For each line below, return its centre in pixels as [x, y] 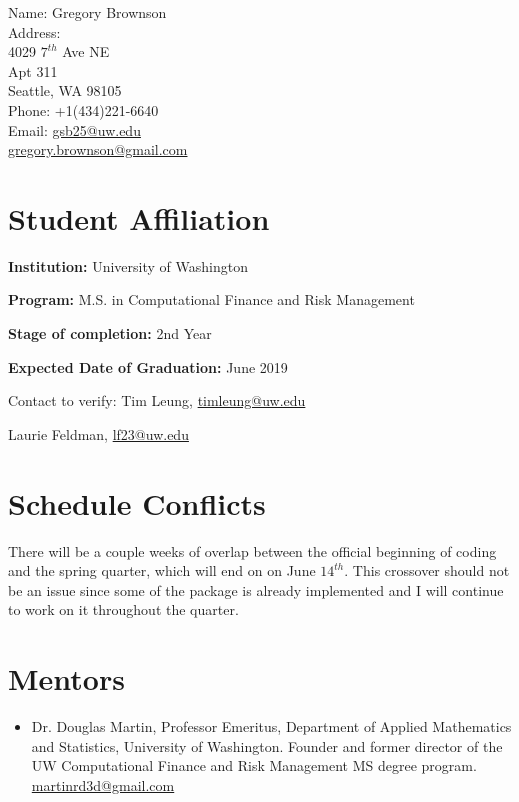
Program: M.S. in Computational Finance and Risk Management [211, 299]
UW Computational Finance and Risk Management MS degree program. [254, 765]
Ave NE [86, 51]
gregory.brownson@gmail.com [98, 149]
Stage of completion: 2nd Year [110, 333]
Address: [34, 31]
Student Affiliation [139, 217]
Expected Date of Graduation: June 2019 [148, 366]
